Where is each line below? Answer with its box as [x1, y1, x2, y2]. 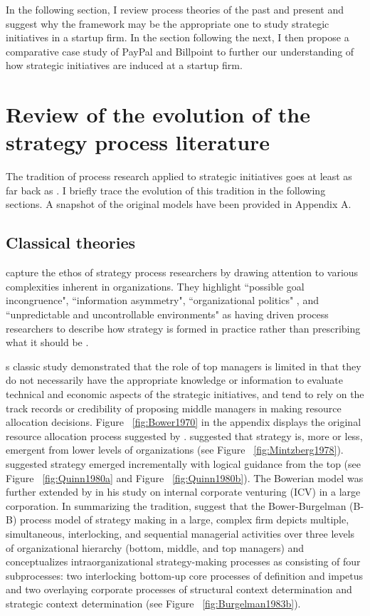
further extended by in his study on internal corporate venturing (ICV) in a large [6, 484, 361, 499]
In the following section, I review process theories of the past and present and [6, 2, 344, 16]
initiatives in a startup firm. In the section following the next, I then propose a [6, 30, 349, 45]
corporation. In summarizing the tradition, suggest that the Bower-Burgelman [6, 498, 347, 513]
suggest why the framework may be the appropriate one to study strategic [6, 16, 329, 31]
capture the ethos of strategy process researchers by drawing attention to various [6, 265, 359, 280]
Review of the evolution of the [6, 100, 310, 129]
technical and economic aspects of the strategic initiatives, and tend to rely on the [6, 387, 364, 402]
